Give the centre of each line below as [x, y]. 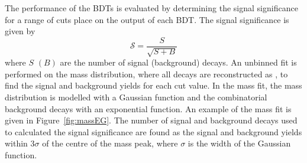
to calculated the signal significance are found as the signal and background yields [153, 131]
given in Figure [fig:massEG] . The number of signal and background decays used [151, 120]
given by [20, 31]
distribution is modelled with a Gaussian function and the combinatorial [136, 97]
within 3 [20, 143]
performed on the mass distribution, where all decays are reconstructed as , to [146, 74]
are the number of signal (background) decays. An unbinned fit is [178, 62]
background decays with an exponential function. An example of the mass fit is [148, 108]
